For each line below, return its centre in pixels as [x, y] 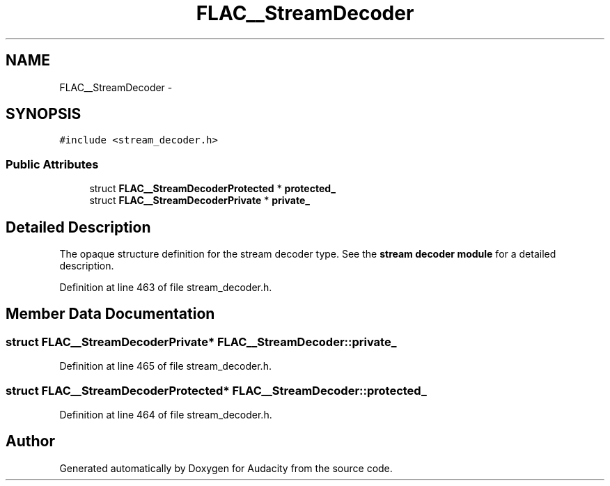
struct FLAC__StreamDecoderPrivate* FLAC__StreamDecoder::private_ [201, 342]
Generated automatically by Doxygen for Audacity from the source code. [226, 468]
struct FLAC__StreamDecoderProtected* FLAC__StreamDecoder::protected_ [216, 390]
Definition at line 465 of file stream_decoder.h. [165, 366]
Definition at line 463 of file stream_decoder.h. [166, 288]
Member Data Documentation [110, 314]
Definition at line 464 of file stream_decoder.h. [166, 415]
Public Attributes [52, 164]
